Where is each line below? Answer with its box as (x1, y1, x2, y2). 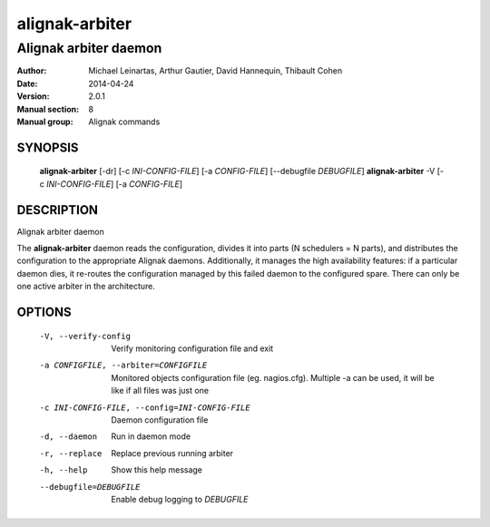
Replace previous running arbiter (111, 447, 234, 458)
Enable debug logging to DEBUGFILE (111, 493, 249, 504)
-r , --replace (39, 448, 103, 458)
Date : (16, 78, 38, 89)
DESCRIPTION (16, 202, 99, 218)
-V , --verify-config (39, 331, 132, 341)
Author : (16, 65, 47, 76)
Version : (16, 91, 50, 102)
